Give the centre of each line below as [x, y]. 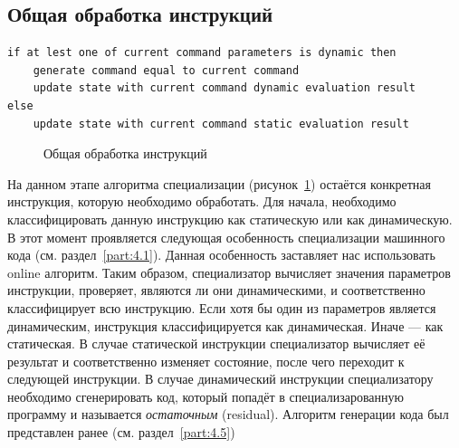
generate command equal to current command [166, 70]
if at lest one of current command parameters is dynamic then [202, 53]
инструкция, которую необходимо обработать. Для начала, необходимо [202, 201]
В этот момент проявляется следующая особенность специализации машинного [226, 237]
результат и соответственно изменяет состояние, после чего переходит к [206, 361]
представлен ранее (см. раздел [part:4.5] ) [121, 432]
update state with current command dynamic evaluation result [225, 88]
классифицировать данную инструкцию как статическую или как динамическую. [230, 219]
